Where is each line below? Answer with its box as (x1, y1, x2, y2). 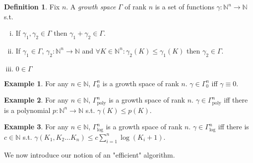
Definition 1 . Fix (4, 1, 60, 11)
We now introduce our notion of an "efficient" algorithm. (4, 149, 175, 160)
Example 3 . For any (4, 121, 68, 132)
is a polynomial (4, 105, 51, 115)
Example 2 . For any (4, 95, 68, 105)
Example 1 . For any (4, 78, 68, 88)
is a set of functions (155, 1, 214, 11)
